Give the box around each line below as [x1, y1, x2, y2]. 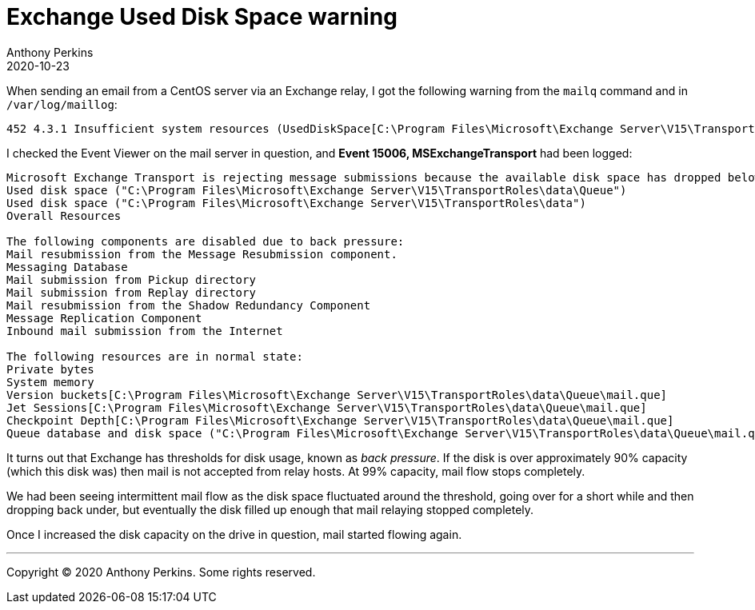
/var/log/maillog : [6, 97, 118, 111]
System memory [6, 375, 94, 389]
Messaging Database [6, 260, 128, 273]
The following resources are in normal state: [6, 349, 303, 363]
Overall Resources [6, 209, 122, 222]
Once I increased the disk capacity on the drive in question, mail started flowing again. [6, 527, 462, 541]
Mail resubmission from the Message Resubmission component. [6, 247, 397, 261]
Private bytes [6, 362, 94, 376]
